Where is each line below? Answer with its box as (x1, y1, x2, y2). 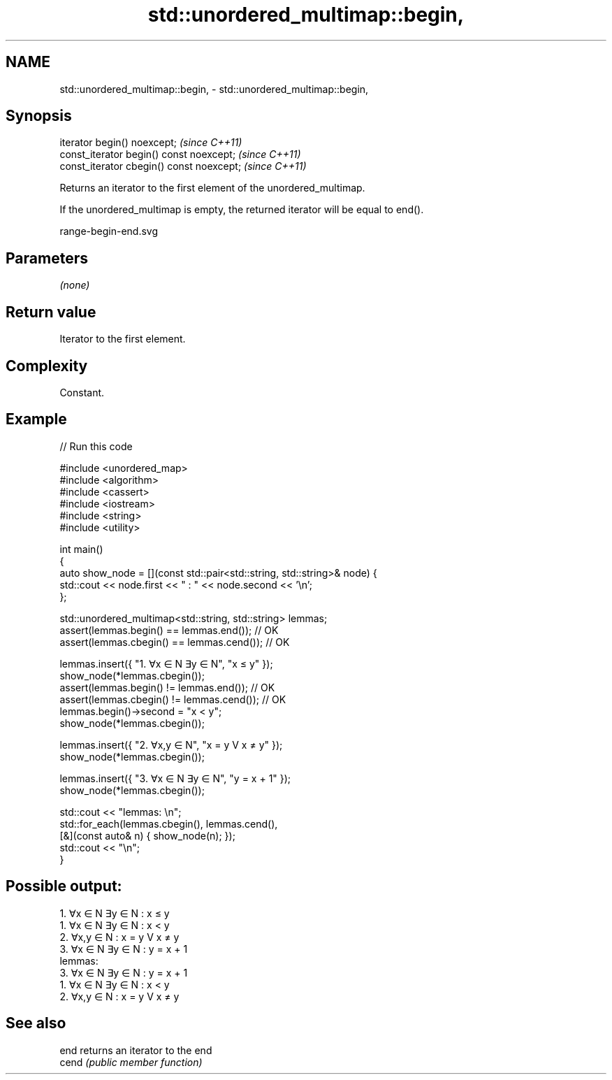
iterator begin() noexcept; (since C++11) (59, 136, 242, 149)
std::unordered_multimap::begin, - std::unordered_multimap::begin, (59, 82, 369, 95)
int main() (59, 542, 103, 555)
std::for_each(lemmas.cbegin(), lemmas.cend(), (59, 817, 278, 830)
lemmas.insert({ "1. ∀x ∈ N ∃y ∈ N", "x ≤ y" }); (59, 657, 273, 670)
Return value (6, 303, 96, 321)
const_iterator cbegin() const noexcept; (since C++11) (59, 160, 307, 173)
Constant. (59, 386, 105, 398)
